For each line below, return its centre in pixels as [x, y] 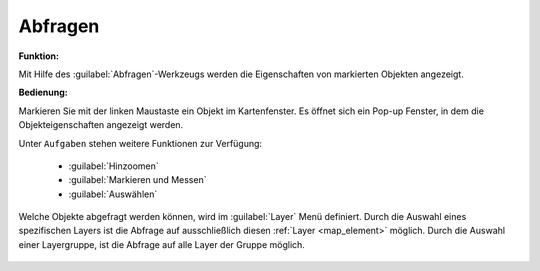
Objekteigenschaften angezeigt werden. [101, 125]
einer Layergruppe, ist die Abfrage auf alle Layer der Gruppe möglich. [161, 244]
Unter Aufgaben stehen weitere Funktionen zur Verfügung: [140, 143]
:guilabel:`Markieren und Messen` [137, 180]
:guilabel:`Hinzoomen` [113, 166]
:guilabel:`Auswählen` [113, 194]
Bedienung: [43, 92]
